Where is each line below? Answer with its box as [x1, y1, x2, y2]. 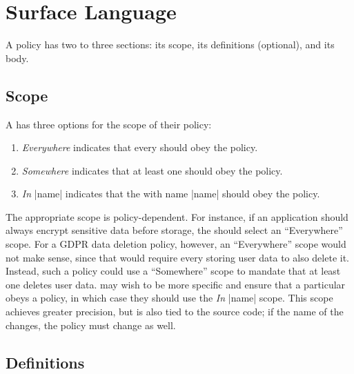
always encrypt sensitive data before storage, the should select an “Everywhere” [6, 223, 343, 237]
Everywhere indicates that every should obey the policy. [21, 140, 258, 155]
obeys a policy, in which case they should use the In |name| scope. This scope [6, 291, 333, 305]
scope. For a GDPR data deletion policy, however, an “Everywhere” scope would [6, 237, 346, 251]
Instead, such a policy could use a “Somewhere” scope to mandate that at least [6, 264, 341, 278]
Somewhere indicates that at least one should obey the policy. [21, 163, 283, 177]
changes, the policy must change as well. [6, 317, 176, 332]
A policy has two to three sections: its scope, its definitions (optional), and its [6, 37, 335, 52]
